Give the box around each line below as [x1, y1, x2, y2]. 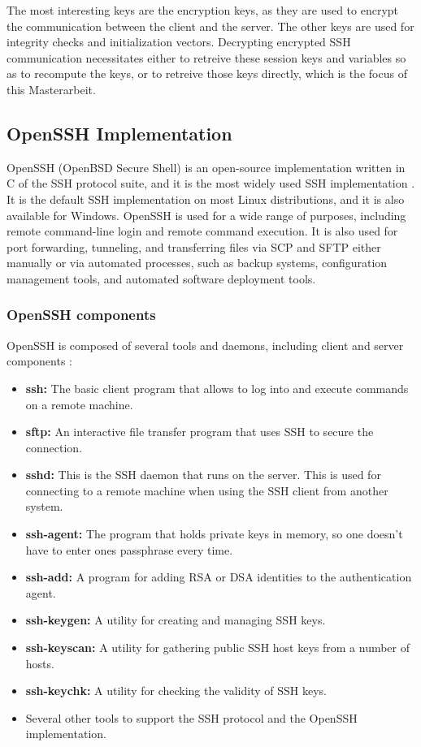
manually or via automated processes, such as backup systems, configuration [7, 254, 388, 271]
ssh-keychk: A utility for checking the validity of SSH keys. [25, 682, 327, 699]
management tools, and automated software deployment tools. [7, 270, 316, 287]
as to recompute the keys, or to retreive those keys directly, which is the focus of [7, 65, 407, 82]
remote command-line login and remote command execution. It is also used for [7, 222, 398, 240]
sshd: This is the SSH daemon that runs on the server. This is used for [25, 466, 381, 483]
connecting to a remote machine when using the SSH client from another [25, 481, 388, 499]
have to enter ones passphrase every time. [25, 541, 233, 558]
